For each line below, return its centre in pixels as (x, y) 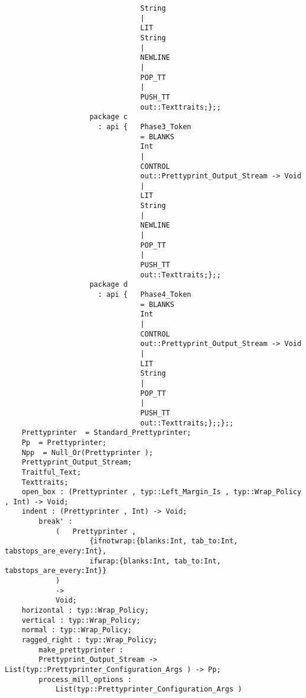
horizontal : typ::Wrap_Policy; (85, 611)
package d (109, 285)
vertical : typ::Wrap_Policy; (81, 620)
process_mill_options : (85, 679)
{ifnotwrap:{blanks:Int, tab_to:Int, (164, 541)
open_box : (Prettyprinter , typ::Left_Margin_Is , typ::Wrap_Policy (162, 492)
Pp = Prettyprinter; (64, 442)
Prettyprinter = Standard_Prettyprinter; (106, 433)
